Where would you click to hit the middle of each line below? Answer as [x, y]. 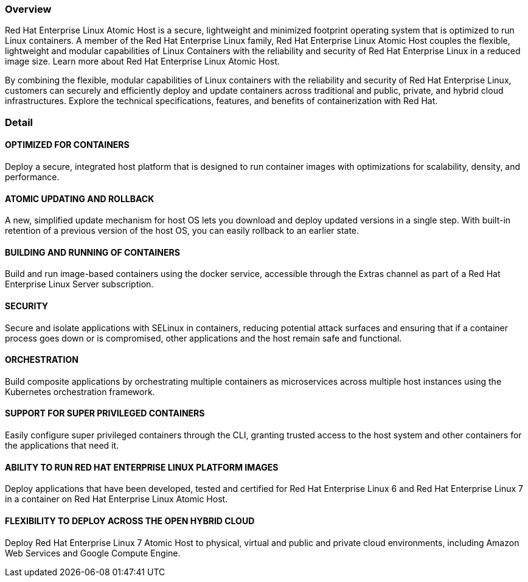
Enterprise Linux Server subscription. [79, 284]
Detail [19, 122]
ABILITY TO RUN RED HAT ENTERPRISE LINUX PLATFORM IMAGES [142, 467]
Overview [28, 9]
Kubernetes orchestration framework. [80, 391]
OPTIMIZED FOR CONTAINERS [67, 145]
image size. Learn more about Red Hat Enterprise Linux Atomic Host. [142, 61]
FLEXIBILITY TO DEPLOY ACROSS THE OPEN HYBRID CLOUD [130, 521]
